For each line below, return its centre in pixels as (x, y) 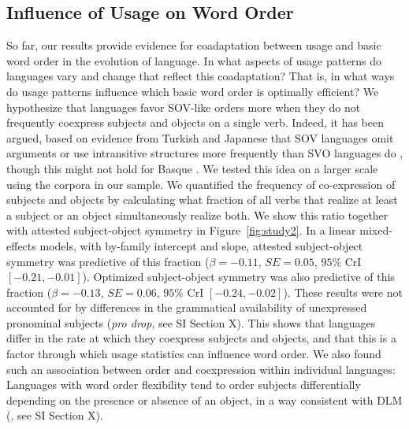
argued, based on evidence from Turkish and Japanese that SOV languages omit (200, 137)
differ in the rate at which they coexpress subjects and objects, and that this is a (201, 338)
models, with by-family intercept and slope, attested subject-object (201, 245)
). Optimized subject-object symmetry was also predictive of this (238, 277)
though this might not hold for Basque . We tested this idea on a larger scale (192, 168)
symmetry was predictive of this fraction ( (108, 261)
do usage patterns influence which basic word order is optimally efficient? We (193, 91)
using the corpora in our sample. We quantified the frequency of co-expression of (201, 184)
